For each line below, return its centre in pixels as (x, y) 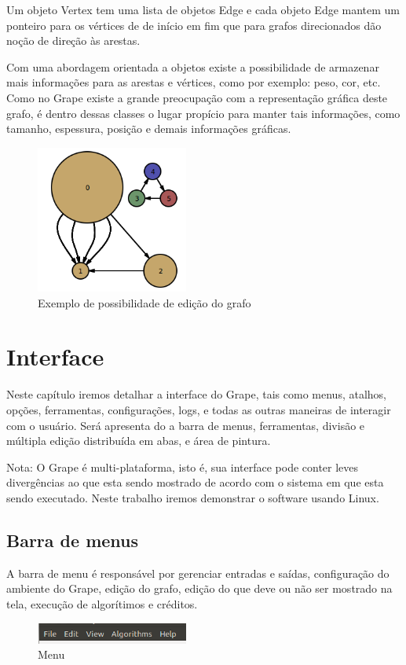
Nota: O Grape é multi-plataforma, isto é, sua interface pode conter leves (183, 467)
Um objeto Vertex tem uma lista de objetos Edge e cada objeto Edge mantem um (203, 9)
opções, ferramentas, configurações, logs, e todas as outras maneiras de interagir (199, 410)
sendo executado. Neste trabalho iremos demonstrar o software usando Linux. (193, 497)
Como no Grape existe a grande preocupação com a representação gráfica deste (197, 97)
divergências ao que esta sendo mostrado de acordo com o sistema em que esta (195, 482)
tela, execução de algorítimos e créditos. (102, 603)
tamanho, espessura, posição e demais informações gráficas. (149, 129)
